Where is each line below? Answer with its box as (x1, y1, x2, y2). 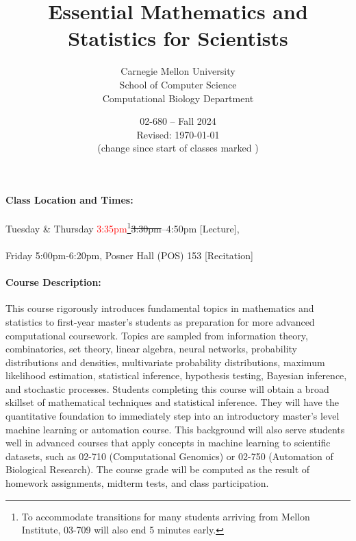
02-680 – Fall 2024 (140, 114, 216, 128)
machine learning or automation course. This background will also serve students (5, 422, 345, 436)
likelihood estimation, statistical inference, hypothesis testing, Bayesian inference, (5, 368, 347, 383)
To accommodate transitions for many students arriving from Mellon (21, 509, 310, 523)
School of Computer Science (119, 77, 237, 91)
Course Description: (5, 275, 101, 289)
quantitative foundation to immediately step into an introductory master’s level (5, 409, 340, 423)
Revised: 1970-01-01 (136, 127, 220, 141)
